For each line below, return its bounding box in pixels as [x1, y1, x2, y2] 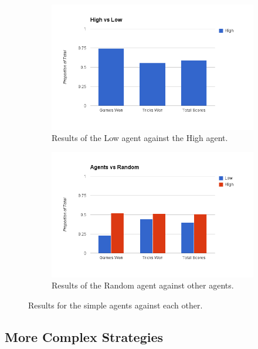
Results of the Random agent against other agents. [52, 279, 234, 291]
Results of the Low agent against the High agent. [52, 132, 228, 144]
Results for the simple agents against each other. [28, 298, 203, 311]
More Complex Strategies [5, 327, 164, 345]
